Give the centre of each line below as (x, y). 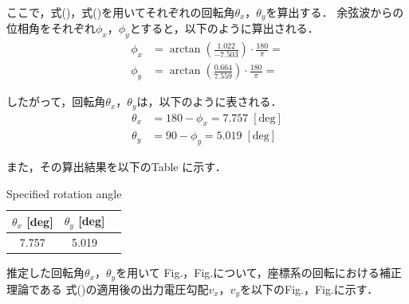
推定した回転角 (45, 273)
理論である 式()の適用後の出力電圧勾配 (108, 288)
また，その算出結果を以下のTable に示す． (116, 167)
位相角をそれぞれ (51, 28)
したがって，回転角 (56, 101)
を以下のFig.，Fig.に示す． (309, 288)
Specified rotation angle (64, 193)
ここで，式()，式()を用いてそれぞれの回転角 (121, 12)
